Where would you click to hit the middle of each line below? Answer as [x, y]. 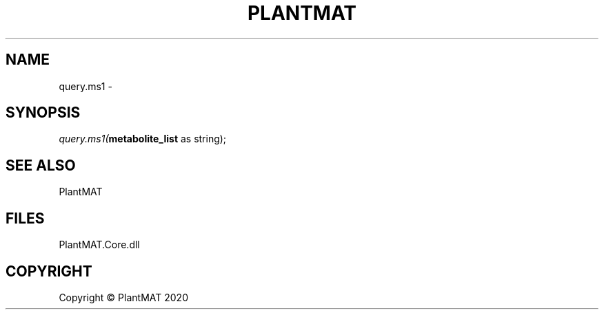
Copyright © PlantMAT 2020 [123, 297]
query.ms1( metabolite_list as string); [143, 139]
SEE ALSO [41, 165]
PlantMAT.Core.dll [99, 245]
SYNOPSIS [43, 113]
